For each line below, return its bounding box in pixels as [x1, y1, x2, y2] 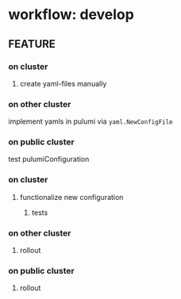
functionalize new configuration [19, 192, 124, 201]
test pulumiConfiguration [8, 155, 90, 164]
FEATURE [8, 37, 56, 51]
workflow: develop [8, 6, 135, 24]
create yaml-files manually [19, 79, 107, 88]
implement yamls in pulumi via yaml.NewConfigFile [8, 117, 173, 126]
